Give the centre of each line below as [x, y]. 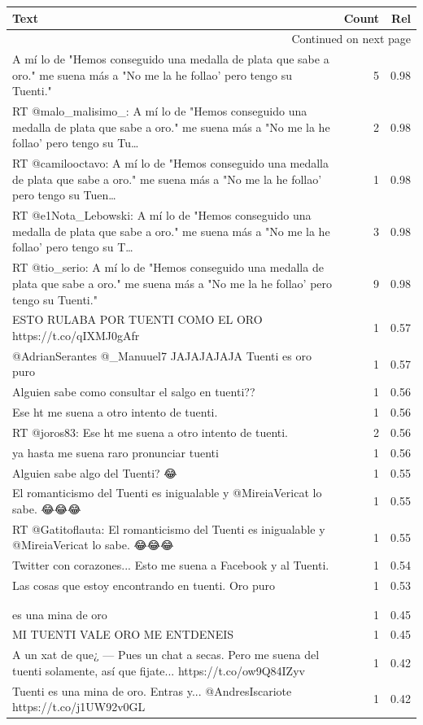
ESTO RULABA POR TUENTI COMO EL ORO [137, 319]
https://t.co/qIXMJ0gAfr [76, 335]
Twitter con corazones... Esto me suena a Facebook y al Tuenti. [171, 565]
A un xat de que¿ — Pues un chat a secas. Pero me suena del [166, 655]
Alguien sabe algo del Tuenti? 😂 [95, 472]
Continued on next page [351, 39]
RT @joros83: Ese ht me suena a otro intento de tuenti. [150, 432]
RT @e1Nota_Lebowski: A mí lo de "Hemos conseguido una [162, 215]
